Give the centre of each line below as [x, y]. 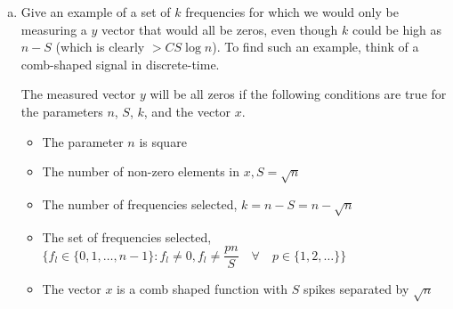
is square [163, 141]
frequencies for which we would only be [292, 12]
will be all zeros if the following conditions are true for [298, 94]
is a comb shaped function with [202, 289]
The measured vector [78, 94]
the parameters [62, 111]
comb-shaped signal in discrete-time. [120, 64]
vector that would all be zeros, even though [220, 29]
